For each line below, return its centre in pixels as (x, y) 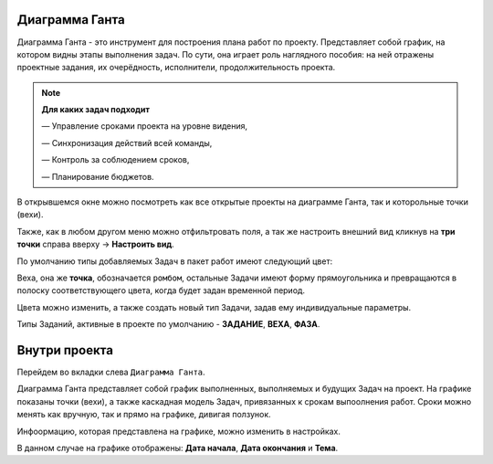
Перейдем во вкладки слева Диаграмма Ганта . (111, 372)
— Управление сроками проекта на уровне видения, (145, 126)
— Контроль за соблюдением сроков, (115, 160)
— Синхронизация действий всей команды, (127, 142)
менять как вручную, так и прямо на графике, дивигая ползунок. (144, 415)
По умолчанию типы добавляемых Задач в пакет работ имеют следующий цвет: (175, 261)
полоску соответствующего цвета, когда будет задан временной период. (161, 290)
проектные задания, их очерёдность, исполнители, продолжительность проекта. (176, 68)
